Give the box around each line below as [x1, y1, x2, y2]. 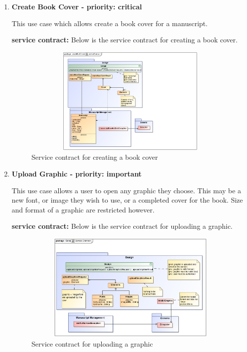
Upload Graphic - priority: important [11, 168, 142, 178]
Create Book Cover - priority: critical [11, 1, 142, 11]
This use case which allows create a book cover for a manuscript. [11, 18, 208, 28]
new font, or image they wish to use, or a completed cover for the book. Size [11, 195, 243, 205]
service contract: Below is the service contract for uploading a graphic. [11, 221, 233, 231]
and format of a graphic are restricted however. [11, 204, 155, 214]
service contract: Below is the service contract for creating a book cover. [11, 35, 238, 45]
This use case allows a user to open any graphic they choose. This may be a [11, 185, 241, 195]
